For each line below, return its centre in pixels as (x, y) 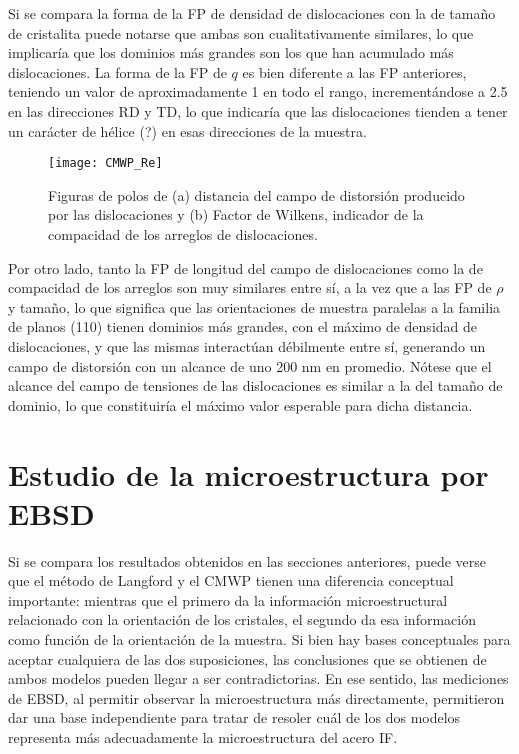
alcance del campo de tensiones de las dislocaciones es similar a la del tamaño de (255, 385)
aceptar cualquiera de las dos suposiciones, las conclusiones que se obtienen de (247, 658)
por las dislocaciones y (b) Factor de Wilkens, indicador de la (236, 214)
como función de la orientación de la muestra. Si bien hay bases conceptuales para (259, 639)
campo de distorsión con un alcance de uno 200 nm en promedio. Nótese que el (250, 365)
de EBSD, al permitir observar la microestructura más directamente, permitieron (256, 697)
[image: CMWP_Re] (105, 163)
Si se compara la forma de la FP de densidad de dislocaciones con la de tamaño (252, 13)
